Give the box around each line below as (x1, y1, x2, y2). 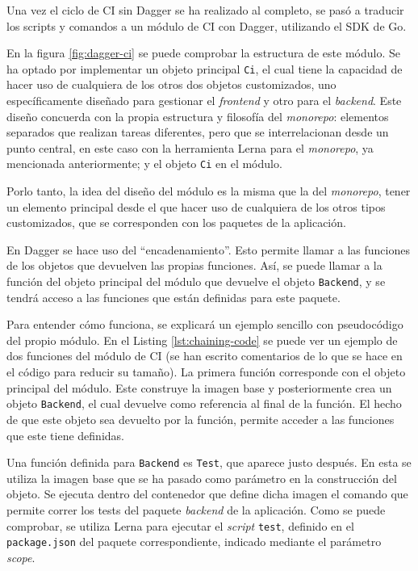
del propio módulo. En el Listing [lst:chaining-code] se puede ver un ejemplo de (6, 331, 398, 348)
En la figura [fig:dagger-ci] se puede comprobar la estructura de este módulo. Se (6, 44, 400, 61)
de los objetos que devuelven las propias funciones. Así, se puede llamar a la (6, 257, 382, 274)
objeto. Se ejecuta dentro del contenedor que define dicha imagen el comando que (6, 485, 408, 502)
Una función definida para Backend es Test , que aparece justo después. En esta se (6, 454, 412, 471)
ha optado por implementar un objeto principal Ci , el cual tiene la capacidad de (6, 60, 403, 77)
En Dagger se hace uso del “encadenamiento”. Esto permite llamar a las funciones (6, 241, 410, 258)
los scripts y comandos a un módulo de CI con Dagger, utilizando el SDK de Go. (6, 17, 407, 34)
